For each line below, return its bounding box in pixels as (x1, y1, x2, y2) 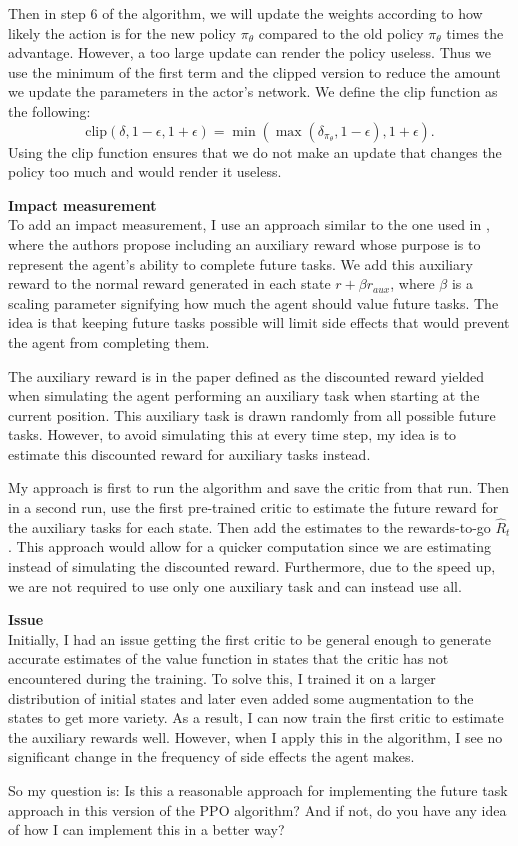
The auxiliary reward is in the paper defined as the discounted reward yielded (8, 365, 485, 386)
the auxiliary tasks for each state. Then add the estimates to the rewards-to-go (8, 516, 491, 537)
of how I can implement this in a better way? (8, 819, 285, 840)
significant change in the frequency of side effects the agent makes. (8, 746, 415, 767)
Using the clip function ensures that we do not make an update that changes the (8, 141, 502, 162)
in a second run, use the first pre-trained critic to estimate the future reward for (8, 497, 499, 518)
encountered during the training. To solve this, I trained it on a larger (8, 668, 436, 689)
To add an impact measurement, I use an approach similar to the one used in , (8, 214, 490, 235)
